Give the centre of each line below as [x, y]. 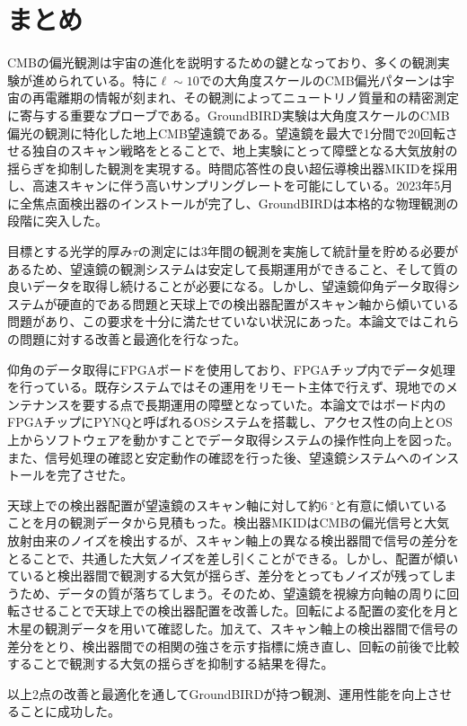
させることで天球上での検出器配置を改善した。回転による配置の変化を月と [239, 611]
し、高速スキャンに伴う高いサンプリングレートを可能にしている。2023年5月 [230, 186]
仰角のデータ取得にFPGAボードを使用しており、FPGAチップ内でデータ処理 [231, 369]
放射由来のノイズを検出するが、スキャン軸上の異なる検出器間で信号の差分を [233, 540]
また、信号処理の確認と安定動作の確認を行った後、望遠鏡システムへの [215, 457]
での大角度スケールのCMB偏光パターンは [320, 80]
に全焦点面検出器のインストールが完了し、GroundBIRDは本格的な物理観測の [233, 203]
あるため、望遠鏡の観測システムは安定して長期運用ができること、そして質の [233, 268]
